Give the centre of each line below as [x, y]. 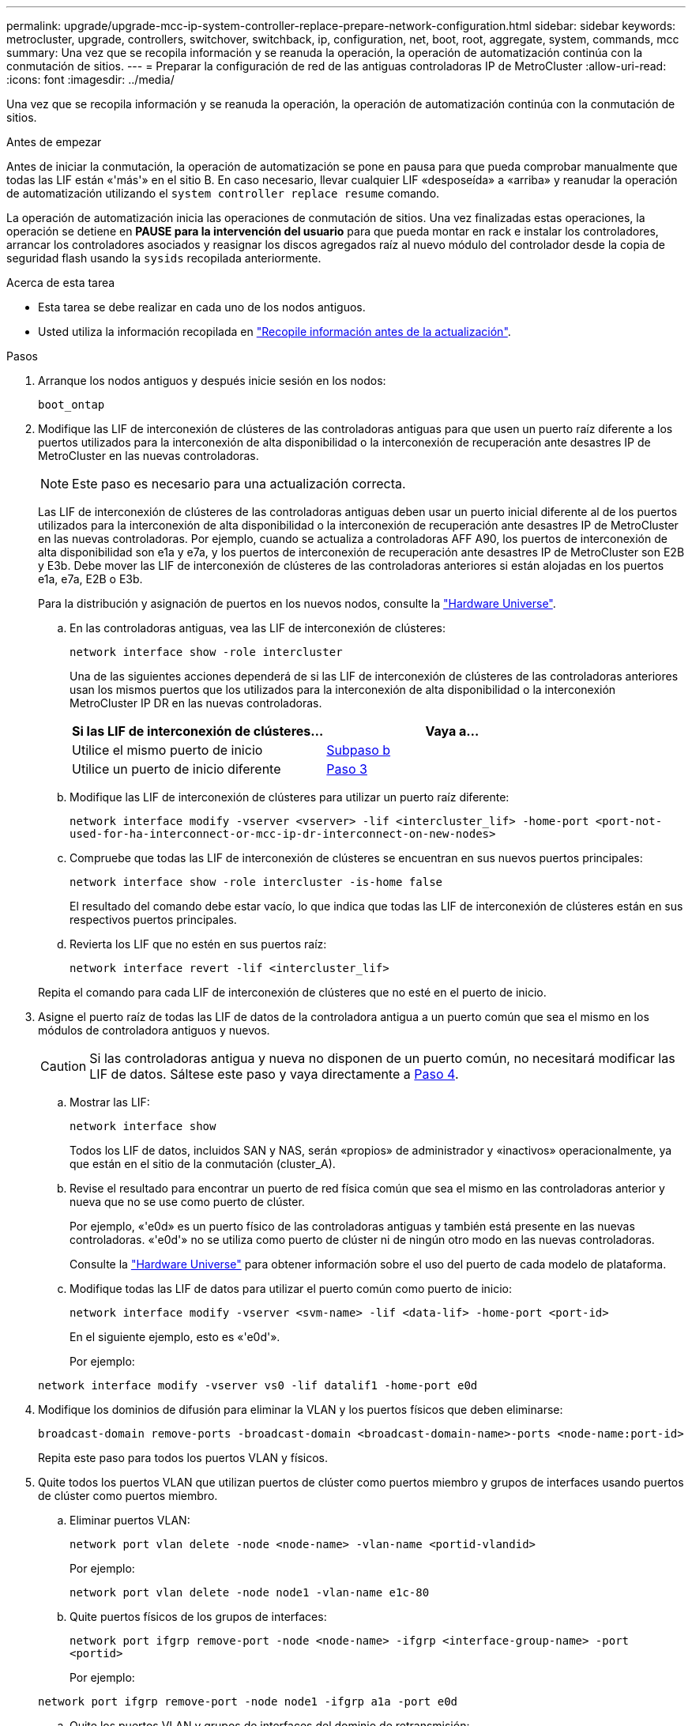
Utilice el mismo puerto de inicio [167, 750]
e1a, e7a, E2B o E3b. [90, 579]
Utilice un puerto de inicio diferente [177, 769]
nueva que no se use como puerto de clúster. [187, 1202]
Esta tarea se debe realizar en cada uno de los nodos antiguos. [202, 307]
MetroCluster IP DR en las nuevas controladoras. [196, 703]
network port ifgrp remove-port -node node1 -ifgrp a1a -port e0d [248, 1702]
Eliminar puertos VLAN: [130, 1520]
